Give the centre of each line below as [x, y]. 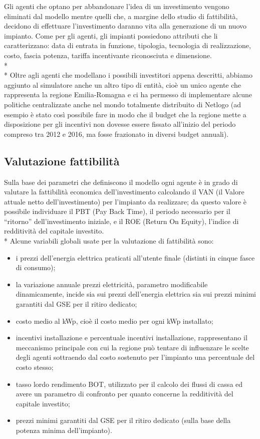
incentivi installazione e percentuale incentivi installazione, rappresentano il [132, 338]
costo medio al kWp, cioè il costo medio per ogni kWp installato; [114, 320]
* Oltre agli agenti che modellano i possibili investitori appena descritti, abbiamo [128, 75]
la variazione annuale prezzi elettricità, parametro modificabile [112, 284]
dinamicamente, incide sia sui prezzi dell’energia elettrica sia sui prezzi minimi [136, 294]
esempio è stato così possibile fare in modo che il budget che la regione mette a [125, 114]
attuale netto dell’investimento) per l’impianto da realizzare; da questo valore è [125, 201]
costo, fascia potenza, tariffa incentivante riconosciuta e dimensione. [108, 55]
